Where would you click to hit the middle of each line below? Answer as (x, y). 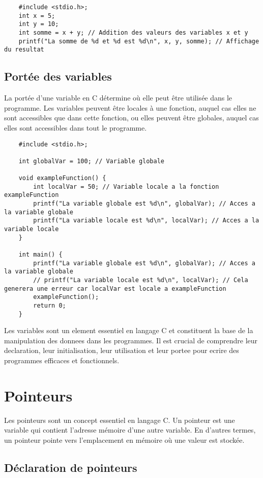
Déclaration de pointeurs (71, 467)
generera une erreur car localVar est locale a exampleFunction (115, 288)
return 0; (50, 305)
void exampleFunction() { (62, 178)
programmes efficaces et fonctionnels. (62, 360)
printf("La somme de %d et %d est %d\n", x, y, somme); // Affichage (139, 41)
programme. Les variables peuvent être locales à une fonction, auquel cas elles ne (130, 107)
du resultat (24, 50)
